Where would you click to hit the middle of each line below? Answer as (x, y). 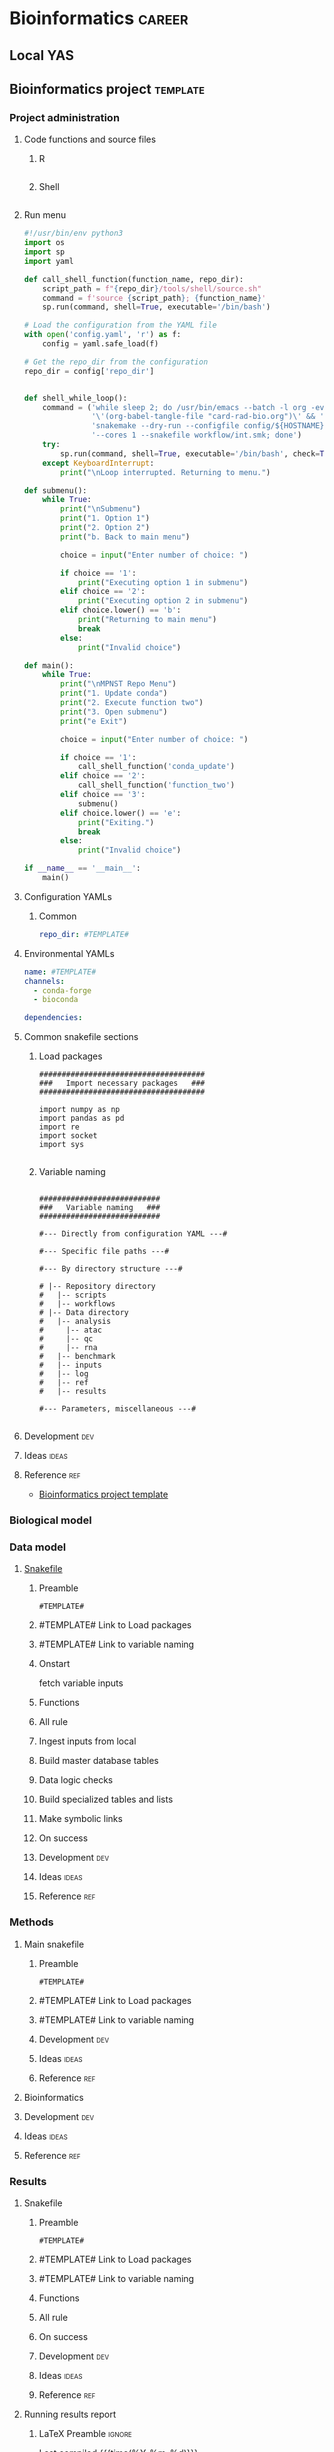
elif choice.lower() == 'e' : (121, 813)
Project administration (65, 117)
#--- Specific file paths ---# (104, 1252)
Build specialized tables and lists (106, 1799)
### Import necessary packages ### (122, 1083)
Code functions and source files (90, 139)
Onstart (54, 1664)
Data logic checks (76, 1780)
